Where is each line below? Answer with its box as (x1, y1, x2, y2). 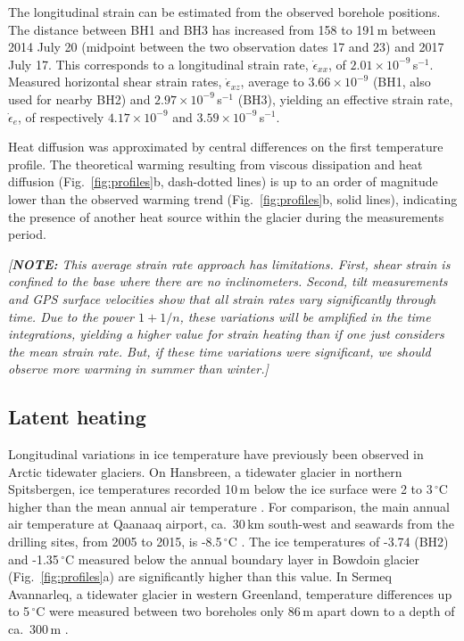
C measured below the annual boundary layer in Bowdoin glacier (64, 549, 420, 568)
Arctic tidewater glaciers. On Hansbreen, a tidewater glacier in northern (8, 462, 402, 481)
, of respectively (18, 107, 104, 126)
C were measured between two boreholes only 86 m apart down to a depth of (36, 602, 455, 620)
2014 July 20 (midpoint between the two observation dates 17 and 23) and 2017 (8, 37, 444, 56)
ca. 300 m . (8, 620, 69, 638)
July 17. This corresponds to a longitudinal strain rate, (8, 54, 309, 73)
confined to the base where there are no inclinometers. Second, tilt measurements (8, 272, 448, 291)
